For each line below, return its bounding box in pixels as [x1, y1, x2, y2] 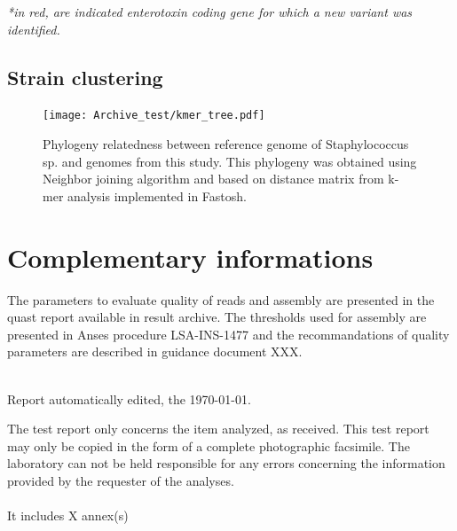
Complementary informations [7, 238, 374, 275]
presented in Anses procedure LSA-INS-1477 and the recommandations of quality [7, 324, 450, 343]
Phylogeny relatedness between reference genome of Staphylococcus [43, 135, 409, 153]
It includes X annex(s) [7, 506, 129, 525]
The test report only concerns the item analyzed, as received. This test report [7, 419, 429, 438]
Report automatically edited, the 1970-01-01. [7, 389, 251, 408]
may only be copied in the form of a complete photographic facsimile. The [7, 436, 410, 455]
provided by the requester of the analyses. [7, 471, 234, 489]
